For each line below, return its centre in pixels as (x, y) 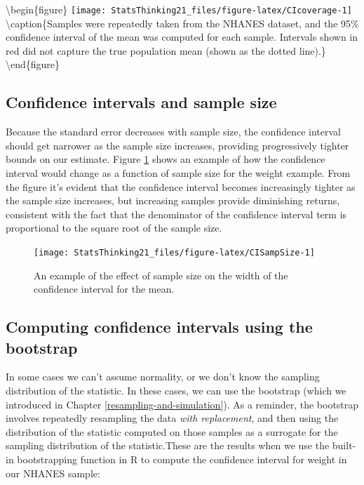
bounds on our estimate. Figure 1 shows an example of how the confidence (166, 159)
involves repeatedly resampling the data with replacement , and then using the (172, 418)
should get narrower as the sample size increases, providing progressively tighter (177, 145)
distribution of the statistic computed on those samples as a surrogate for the (172, 431)
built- (344, 445)
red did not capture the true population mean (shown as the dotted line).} (166, 50)
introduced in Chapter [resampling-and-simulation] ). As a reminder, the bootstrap (182, 404)
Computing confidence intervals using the (159, 327)
